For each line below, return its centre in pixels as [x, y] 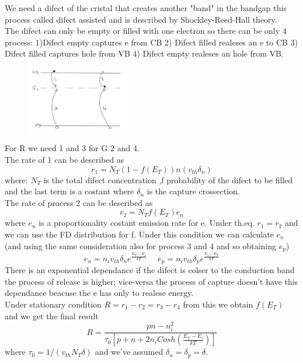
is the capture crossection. [193, 191]
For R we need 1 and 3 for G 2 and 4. [72, 148]
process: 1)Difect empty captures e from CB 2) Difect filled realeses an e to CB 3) [151, 42]
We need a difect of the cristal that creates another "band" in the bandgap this [146, 8]
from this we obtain [218, 304]
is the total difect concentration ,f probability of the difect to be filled [168, 179]
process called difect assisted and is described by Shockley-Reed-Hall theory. [141, 19]
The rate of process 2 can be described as [79, 202]
